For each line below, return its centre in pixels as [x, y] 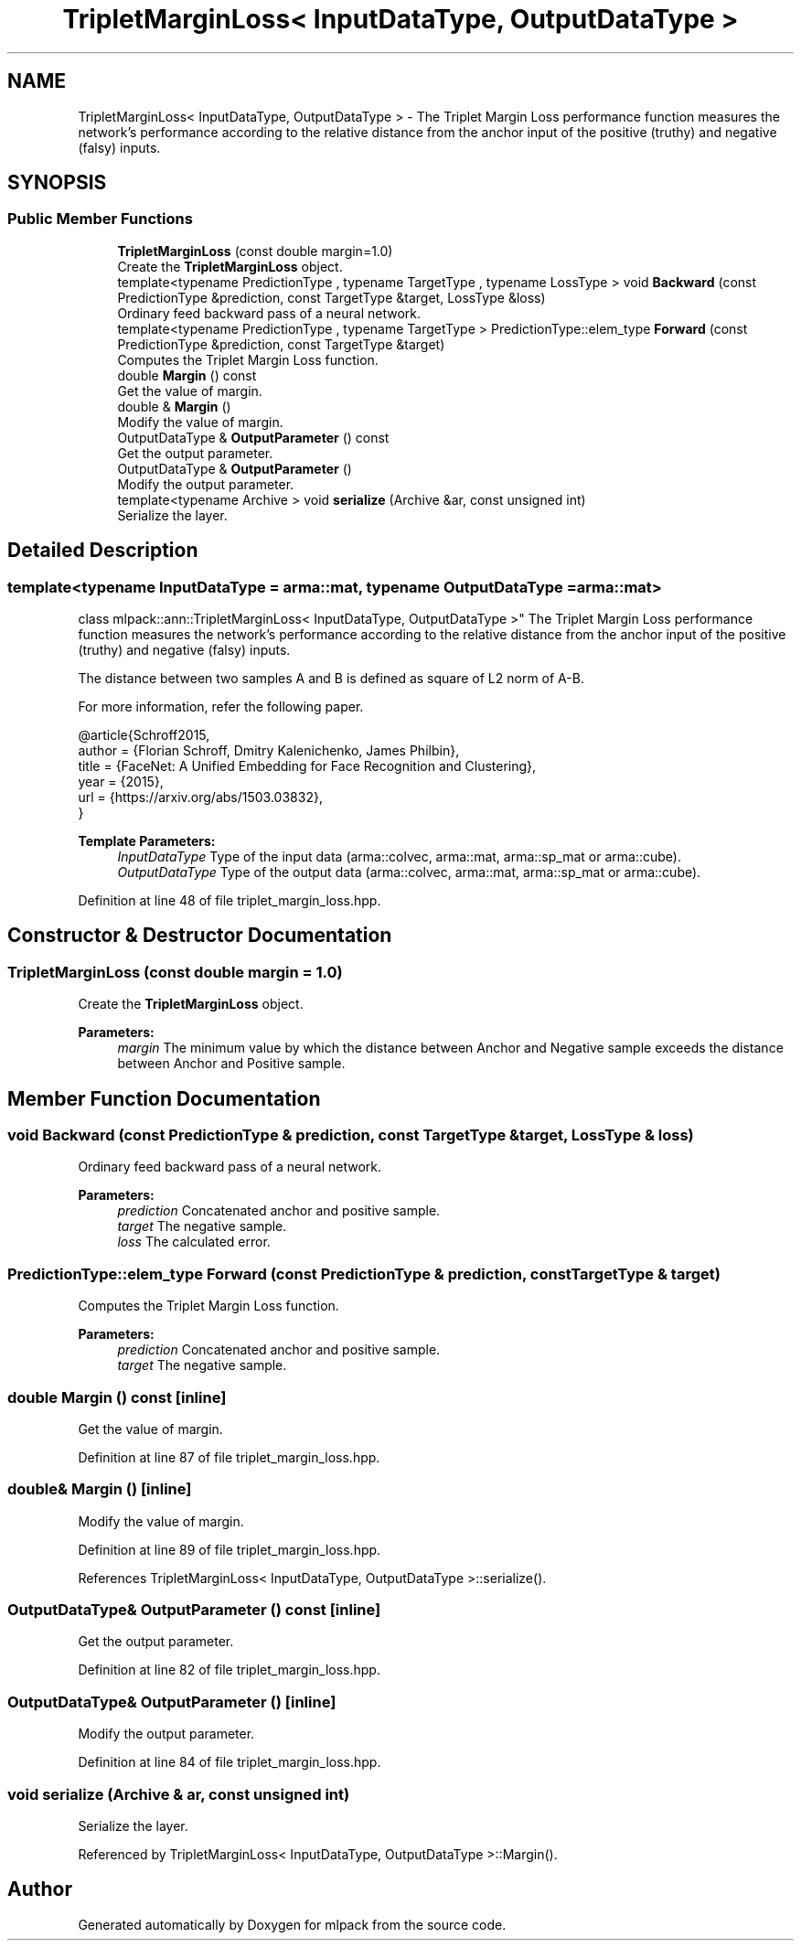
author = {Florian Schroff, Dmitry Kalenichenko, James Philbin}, [269, 751]
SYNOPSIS [57, 183]
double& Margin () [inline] [100, 1489]
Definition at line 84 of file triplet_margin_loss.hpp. [230, 1762]
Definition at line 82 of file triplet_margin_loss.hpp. [229, 1670]
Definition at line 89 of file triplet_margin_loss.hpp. [230, 1549]
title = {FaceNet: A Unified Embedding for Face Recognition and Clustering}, [307, 766]
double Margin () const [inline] [117, 1397]
